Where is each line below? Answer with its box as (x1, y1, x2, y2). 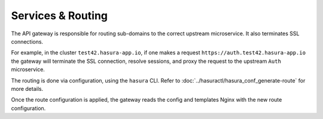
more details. (11, 85, 44, 92)
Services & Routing (11, 9, 108, 22)
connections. (11, 38, 44, 45)
